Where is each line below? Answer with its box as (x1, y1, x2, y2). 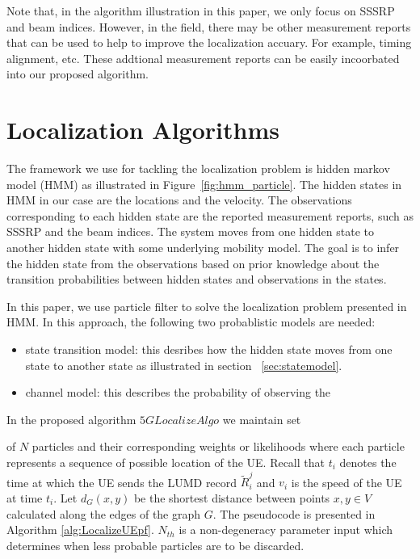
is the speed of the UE (291, 473, 402, 490)
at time (6, 489, 43, 506)
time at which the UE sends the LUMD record (6, 473, 237, 490)
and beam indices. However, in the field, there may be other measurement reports (6, 18, 411, 35)
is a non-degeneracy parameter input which (178, 521, 393, 538)
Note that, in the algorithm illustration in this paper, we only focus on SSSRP (6, 2, 395, 19)
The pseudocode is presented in (220, 505, 376, 522)
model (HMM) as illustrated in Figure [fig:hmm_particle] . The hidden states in (6, 175, 402, 192)
